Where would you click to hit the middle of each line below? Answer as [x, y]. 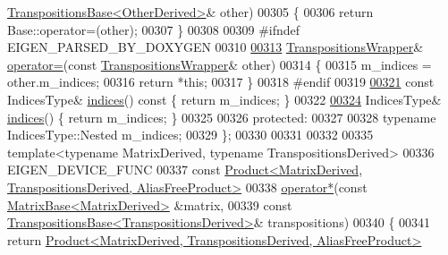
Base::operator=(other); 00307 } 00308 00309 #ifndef [154, 29]
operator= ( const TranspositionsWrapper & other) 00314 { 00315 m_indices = [220, 64]
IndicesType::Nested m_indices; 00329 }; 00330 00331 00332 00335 [190, 135]
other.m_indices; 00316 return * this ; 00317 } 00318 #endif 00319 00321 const [221, 82]
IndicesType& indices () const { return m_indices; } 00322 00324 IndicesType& [224, 99]
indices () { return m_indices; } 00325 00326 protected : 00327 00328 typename [222, 117]
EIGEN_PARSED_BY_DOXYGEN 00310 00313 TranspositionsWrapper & [216, 47]
